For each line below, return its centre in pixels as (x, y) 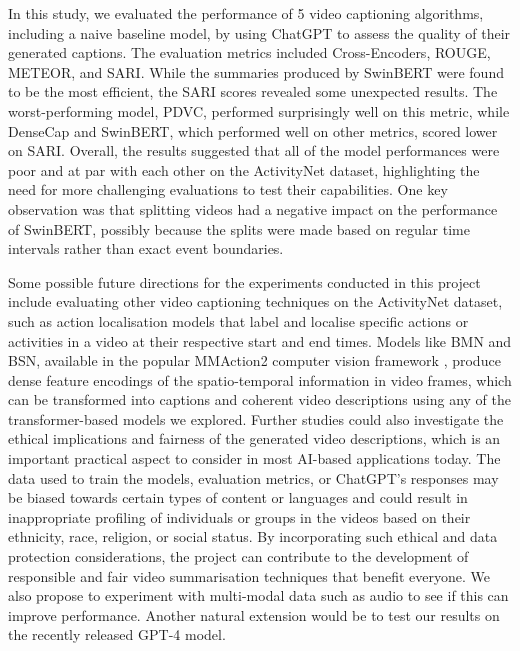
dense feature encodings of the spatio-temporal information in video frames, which (260, 379)
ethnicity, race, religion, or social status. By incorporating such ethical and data (253, 536)
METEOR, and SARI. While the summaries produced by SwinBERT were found (256, 71)
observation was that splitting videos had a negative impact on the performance (253, 208)
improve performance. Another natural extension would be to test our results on (254, 614)
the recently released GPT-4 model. (117, 634)
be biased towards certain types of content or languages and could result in (238, 497)
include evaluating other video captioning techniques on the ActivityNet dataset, (255, 301)
